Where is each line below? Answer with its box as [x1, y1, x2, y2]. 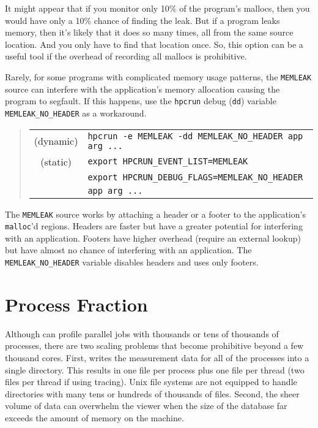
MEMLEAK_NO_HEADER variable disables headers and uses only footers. [5, 256, 259, 269]
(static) [40, 154, 72, 169]
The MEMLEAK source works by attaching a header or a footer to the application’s [5, 207, 306, 220]
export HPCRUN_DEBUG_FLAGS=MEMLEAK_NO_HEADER [87, 172, 303, 182]
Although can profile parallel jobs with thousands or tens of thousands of [5, 327, 279, 340]
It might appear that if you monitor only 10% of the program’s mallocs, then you [5, 2, 310, 14]
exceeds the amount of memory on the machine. [5, 411, 184, 424]
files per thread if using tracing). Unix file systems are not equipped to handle [5, 375, 297, 388]
